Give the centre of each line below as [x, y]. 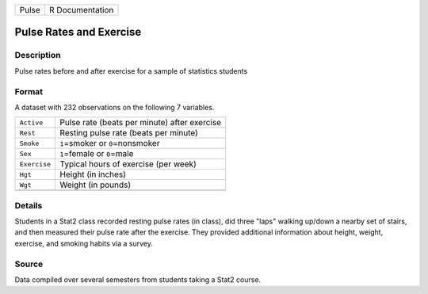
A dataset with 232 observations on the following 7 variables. [115, 107]
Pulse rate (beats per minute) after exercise [141, 123]
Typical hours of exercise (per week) [128, 164]
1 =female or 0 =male [97, 154]
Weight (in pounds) [96, 185]
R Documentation [81, 10]
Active [31, 122]
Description [38, 55]
